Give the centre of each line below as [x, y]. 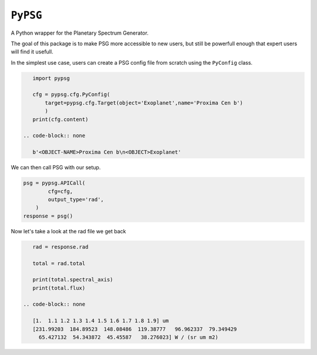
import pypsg [51, 78]
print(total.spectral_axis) [73, 280]
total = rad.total [59, 263]
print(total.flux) [59, 288]
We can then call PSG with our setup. [56, 168]
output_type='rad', [76, 199]
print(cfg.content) [60, 119]
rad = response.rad [60, 247]
